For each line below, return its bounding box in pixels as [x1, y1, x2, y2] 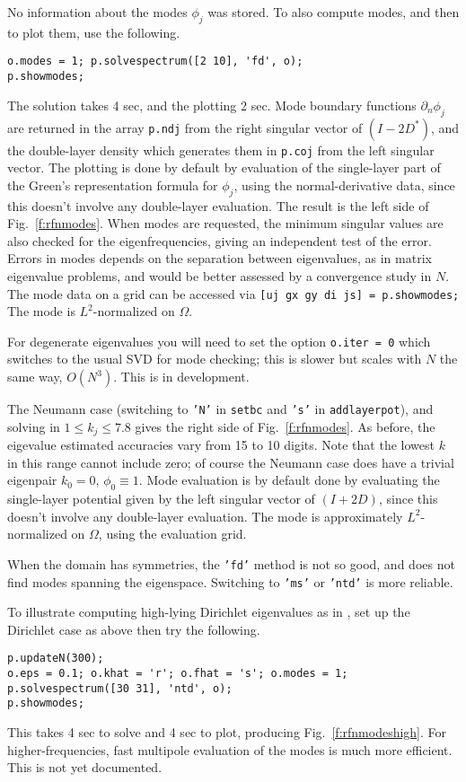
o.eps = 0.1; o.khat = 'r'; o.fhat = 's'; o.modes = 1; [7, 667, 348, 681]
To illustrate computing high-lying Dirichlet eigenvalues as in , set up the [7, 602, 410, 621]
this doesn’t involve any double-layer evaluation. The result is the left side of [7, 196, 429, 215]
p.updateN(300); [7, 652, 104, 665]
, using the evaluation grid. [98, 524, 247, 543]
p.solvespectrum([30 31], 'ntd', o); [7, 681, 233, 695]
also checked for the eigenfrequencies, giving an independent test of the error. [7, 231, 432, 250]
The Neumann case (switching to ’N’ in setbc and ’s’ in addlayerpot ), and [7, 400, 434, 418]
